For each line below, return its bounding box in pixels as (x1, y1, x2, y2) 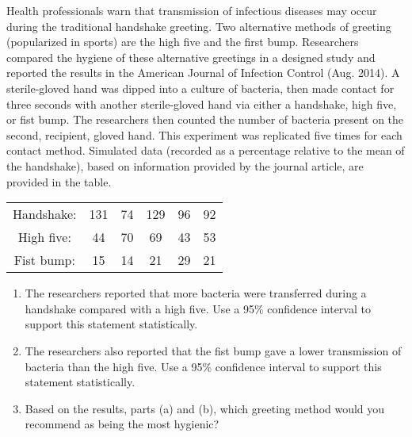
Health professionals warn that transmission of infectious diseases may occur (6, 2, 377, 18)
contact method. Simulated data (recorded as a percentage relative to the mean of (6, 142, 405, 159)
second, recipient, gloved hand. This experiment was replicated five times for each (6, 126, 402, 143)
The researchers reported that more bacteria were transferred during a (25, 285, 367, 301)
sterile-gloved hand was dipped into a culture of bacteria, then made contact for (6, 79, 395, 96)
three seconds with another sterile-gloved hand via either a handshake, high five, (6, 95, 397, 112)
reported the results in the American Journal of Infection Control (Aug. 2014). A (6, 64, 400, 81)
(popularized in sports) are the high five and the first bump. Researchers (6, 33, 359, 50)
